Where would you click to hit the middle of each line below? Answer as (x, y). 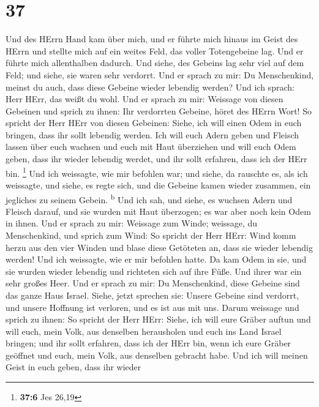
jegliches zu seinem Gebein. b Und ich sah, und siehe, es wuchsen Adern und (149, 198)
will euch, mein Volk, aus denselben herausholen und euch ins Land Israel (144, 331)
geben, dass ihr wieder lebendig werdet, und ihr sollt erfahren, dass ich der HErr (156, 159)
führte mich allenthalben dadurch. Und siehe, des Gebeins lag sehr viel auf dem (155, 63)
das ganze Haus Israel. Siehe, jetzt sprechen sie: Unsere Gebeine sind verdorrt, (152, 295)
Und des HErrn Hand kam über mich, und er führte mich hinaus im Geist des (152, 39)
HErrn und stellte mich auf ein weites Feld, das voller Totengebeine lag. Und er (155, 50)
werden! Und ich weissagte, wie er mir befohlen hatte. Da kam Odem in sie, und (156, 259)
